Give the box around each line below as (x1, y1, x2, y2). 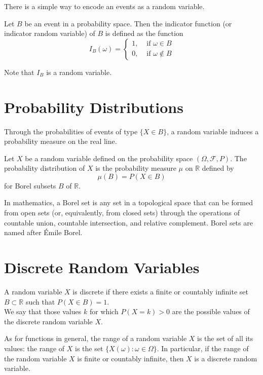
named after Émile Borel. (4, 227, 83, 238)
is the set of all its (197, 333, 253, 344)
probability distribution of (4, 163, 85, 173)
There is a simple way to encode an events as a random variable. (4, 1, 205, 11)
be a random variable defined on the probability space (25, 153, 193, 163)
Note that (4, 66, 34, 77)
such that (25, 296, 55, 307)
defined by (202, 163, 234, 173)
